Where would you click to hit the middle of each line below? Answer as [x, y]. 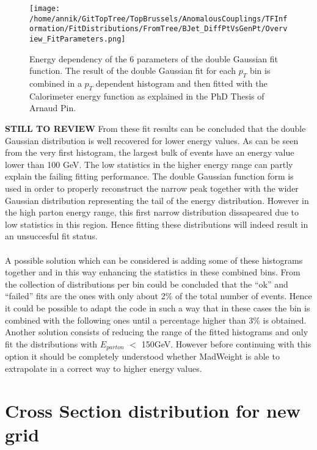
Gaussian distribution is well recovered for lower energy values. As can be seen [152, 140]
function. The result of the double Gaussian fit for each [133, 71]
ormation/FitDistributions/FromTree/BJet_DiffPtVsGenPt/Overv [158, 29]
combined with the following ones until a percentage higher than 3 [129, 320]
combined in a [56, 83]
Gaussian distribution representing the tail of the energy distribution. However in [157, 200]
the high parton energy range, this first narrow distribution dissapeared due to [152, 212]
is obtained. [285, 320]
